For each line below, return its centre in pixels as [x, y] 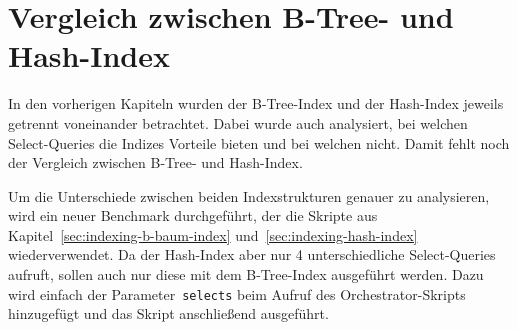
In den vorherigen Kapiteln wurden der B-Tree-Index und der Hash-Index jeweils [256, 103]
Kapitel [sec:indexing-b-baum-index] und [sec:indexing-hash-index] [213, 234]
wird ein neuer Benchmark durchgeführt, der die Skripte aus [193, 215]
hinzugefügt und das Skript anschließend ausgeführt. [168, 313]
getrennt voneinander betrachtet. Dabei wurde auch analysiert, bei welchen [238, 122]
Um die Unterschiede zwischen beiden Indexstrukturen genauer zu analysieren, [249, 195]
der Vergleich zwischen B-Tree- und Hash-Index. [155, 162]
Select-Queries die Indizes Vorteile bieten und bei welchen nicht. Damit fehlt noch [259, 142]
